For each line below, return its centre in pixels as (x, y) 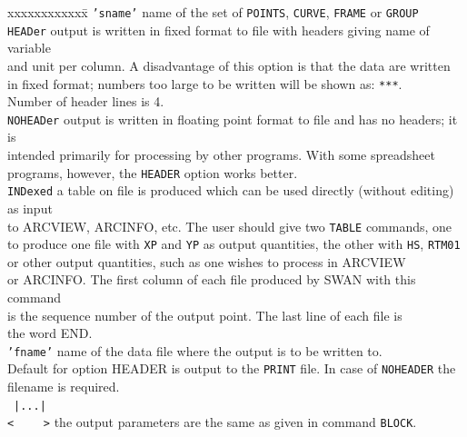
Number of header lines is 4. (86, 101)
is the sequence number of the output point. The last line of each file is (205, 315)
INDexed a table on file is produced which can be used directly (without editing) (231, 190)
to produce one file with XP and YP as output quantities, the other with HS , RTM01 (234, 244)
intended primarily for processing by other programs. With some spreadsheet (221, 154)
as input (30, 208)
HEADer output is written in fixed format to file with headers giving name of (219, 30)
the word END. (50, 333)
